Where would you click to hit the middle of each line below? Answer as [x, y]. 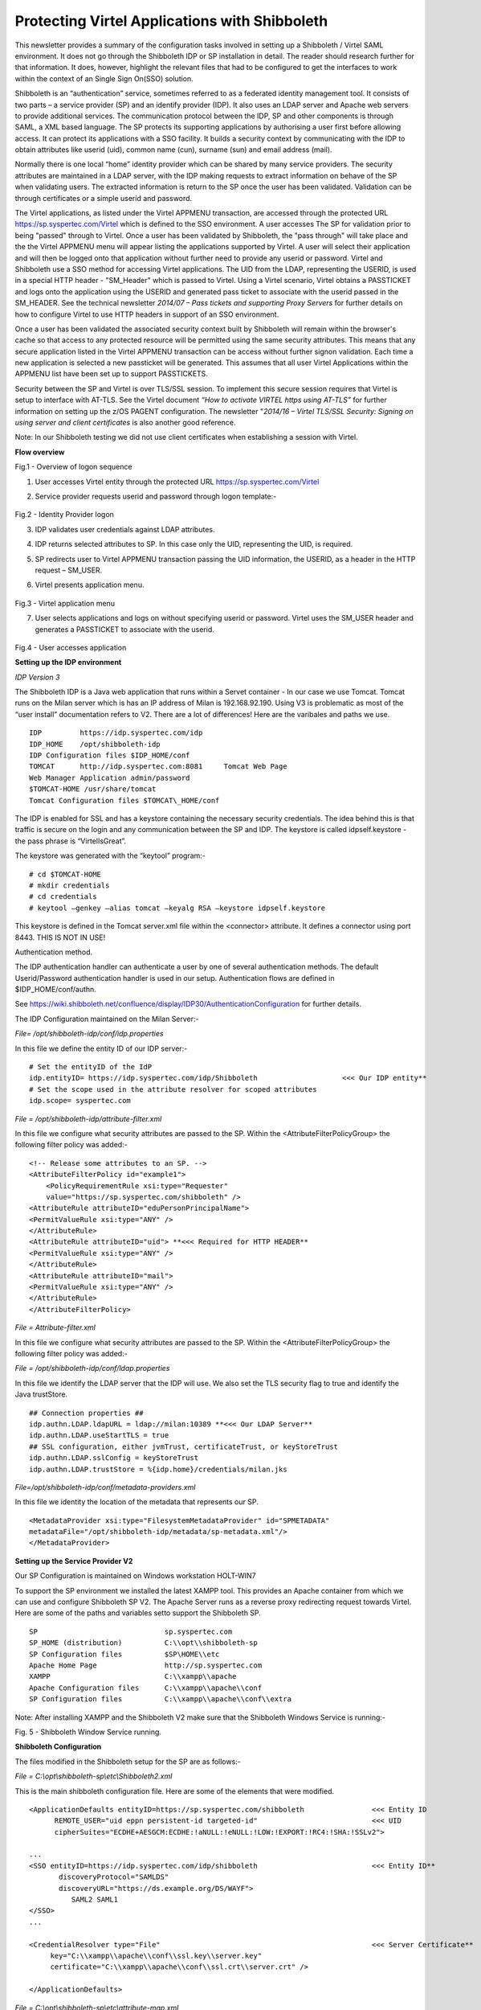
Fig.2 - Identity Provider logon [64, 515]
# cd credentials [63, 897]
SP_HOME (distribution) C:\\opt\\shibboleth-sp [144, 1643]
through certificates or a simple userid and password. [104, 198]
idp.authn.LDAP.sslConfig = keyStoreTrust [114, 1458]
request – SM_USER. [69, 570]
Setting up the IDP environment [68, 662]
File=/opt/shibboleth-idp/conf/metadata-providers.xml [105, 1487]
